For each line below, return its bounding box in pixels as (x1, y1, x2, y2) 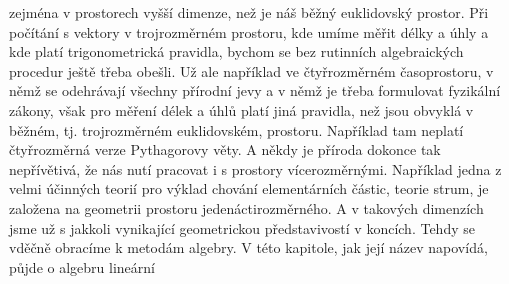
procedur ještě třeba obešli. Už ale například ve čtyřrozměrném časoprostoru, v (9, 60, 494, 81)
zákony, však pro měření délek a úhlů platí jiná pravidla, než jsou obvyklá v (9, 99, 474, 120)
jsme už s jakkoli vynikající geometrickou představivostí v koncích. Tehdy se (9, 217, 475, 238)
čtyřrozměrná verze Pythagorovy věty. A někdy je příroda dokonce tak (9, 139, 441, 160)
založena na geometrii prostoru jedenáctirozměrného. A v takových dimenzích (9, 197, 484, 218)
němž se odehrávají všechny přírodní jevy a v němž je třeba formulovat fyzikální (9, 80, 501, 101)
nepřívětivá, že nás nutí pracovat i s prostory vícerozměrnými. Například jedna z (9, 158, 502, 179)
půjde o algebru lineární (9, 256, 155, 277)
